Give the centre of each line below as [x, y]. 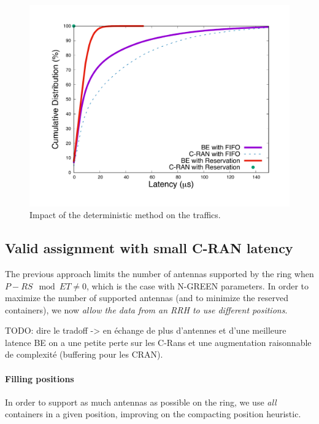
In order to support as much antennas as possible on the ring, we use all [141, 402]
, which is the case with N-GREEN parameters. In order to [198, 285]
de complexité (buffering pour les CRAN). [84, 354]
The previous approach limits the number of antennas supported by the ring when [159, 273]
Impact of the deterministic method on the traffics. [125, 215]
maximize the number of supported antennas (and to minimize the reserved [147, 298]
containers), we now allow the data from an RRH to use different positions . [146, 309]
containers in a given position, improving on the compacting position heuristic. [153, 414]
